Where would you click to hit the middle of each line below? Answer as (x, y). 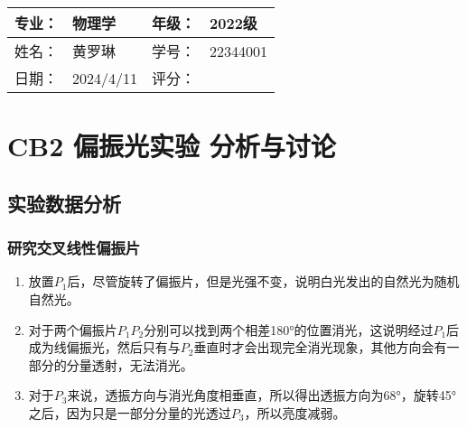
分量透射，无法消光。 (130, 364)
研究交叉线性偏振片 (74, 248)
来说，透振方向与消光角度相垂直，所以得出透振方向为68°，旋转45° (262, 395)
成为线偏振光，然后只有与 (104, 347)
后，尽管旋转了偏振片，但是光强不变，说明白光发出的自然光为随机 (263, 281)
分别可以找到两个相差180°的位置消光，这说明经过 (289, 329)
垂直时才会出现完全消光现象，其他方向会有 (320, 347)
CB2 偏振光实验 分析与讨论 (172, 146)
